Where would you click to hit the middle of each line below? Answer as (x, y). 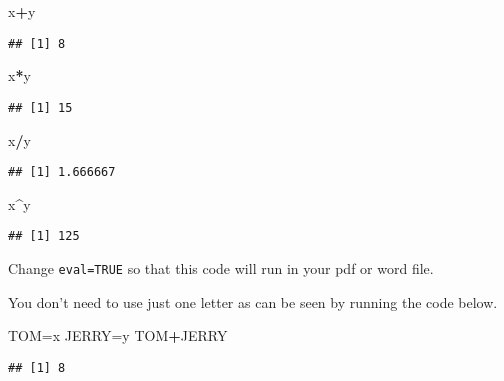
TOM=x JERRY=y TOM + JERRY (118, 335)
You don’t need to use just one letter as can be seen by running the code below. (253, 301)
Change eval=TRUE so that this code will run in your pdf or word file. (221, 268)
